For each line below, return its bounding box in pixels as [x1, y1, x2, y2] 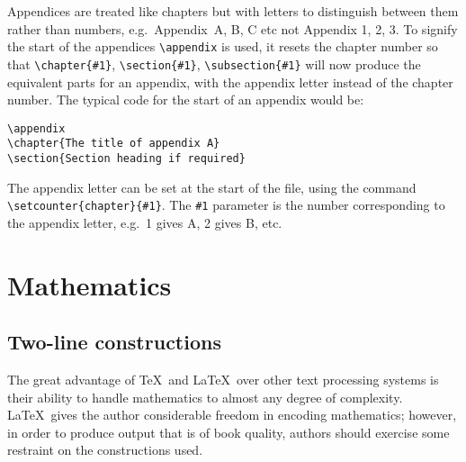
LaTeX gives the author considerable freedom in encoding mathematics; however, [7, 405, 457, 424]
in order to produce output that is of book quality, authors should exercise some [7, 422, 450, 441]
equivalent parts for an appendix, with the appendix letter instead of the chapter [7, 72, 453, 91]
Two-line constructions [7, 328, 221, 356]
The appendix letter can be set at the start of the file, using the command [7, 177, 417, 196]
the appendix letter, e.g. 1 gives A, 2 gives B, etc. [7, 213, 282, 231]
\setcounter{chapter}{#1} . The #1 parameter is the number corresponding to [7, 195, 445, 214]
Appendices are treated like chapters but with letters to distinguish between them [7, 2, 459, 20]
